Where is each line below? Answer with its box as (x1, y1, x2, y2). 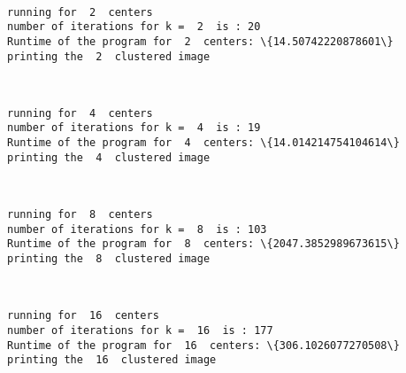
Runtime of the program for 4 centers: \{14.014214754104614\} (7, 136, 400, 150)
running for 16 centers (7, 309, 159, 322)
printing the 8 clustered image (7, 253, 211, 265)
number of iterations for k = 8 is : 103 (7, 222, 267, 236)
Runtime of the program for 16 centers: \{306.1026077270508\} (7, 338, 400, 352)
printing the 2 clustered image (7, 50, 211, 63)
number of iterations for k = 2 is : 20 (7, 20, 261, 34)
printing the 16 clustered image (7, 354, 217, 367)
